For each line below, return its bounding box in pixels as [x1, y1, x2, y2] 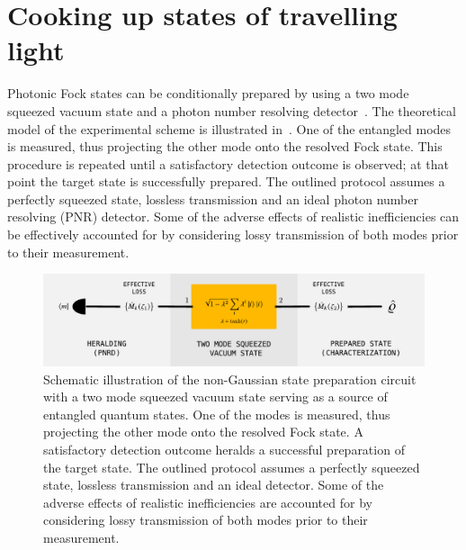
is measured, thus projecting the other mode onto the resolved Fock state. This [7, 137, 443, 156]
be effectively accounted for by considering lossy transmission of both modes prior [7, 225, 459, 244]
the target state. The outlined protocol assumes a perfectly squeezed [43, 457, 420, 476]
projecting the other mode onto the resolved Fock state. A [43, 422, 363, 441]
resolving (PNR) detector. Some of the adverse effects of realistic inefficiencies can [7, 207, 460, 226]
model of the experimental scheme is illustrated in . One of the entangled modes [7, 119, 452, 138]
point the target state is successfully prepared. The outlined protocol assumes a [7, 172, 445, 191]
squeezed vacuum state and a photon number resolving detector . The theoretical [7, 101, 456, 120]
